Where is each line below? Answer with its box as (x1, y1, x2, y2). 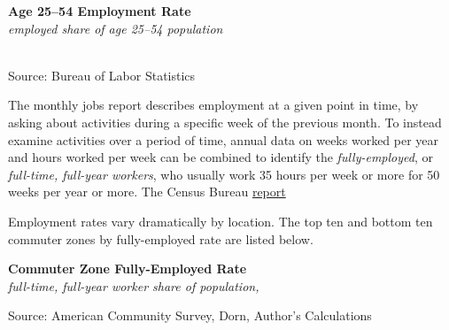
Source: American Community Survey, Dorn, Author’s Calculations (8, 306, 372, 325)
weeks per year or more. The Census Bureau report (8, 182, 286, 201)
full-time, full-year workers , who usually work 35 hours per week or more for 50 (8, 165, 440, 183)
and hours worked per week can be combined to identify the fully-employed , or (8, 148, 433, 166)
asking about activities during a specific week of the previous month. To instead (8, 112, 442, 131)
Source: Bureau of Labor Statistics (8, 65, 196, 84)
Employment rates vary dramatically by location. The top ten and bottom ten (8, 211, 433, 230)
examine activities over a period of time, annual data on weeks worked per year (8, 130, 439, 149)
